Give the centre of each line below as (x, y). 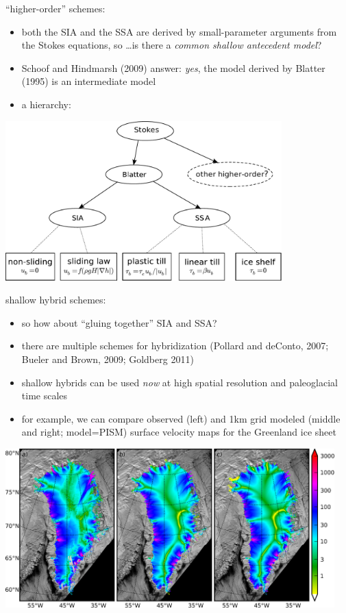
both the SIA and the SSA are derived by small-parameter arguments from (179, 31)
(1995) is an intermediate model (89, 81)
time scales (45, 396)
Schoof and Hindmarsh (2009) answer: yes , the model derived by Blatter (173, 67)
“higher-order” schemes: (55, 8)
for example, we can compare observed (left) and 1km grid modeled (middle (181, 418)
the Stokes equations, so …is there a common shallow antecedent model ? (172, 45)
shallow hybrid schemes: (56, 300)
